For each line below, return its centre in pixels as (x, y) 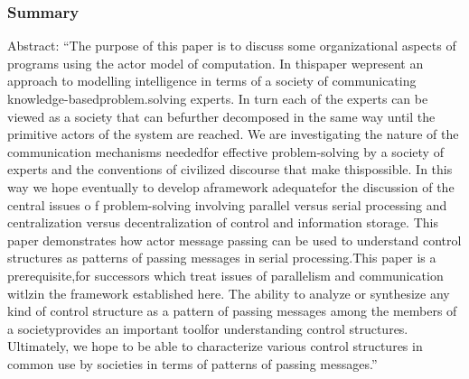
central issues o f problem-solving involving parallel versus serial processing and (227, 204)
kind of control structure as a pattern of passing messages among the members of (232, 311)
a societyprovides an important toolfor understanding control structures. (208, 328)
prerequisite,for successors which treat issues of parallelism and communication (225, 275)
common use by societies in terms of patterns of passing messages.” (192, 363)
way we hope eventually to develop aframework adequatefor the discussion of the (231, 186)
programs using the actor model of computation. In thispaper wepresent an (216, 63)
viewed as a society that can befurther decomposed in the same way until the (221, 116)
